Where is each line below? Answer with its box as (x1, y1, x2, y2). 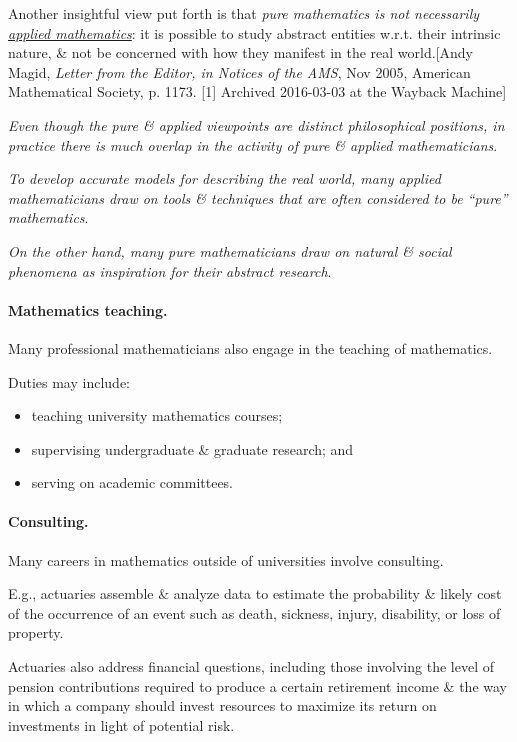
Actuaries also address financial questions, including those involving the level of (8, 656, 494, 677)
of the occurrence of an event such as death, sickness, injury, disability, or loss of (8, 602, 501, 623)
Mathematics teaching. (8, 299, 168, 320)
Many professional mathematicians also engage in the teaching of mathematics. (8, 337, 493, 358)
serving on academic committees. (31, 472, 234, 493)
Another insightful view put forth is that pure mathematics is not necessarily (8, 3, 480, 23)
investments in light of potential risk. (8, 714, 235, 735)
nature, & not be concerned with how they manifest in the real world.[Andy (8, 42, 473, 63)
